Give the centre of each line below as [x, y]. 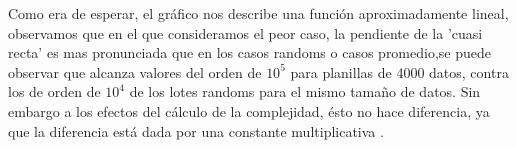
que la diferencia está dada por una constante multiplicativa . [196, 130]
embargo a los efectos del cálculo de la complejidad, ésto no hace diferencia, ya [249, 110]
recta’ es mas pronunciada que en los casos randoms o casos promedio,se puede [249, 52]
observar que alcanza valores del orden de [135, 71]
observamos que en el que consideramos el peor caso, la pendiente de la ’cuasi [245, 32]
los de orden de [54, 91]
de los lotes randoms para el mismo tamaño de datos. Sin [305, 91]
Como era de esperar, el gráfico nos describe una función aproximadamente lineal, [258, 13]
